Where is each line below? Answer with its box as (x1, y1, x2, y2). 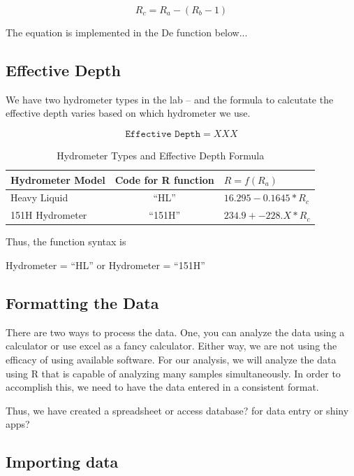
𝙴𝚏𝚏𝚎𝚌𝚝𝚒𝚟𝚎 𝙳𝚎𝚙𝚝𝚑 (125, 129, 201, 139)
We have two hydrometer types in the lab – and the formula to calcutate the (6, 92, 334, 106)
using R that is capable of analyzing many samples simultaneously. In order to (6, 366, 341, 380)
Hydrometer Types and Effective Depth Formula (57, 147, 265, 162)
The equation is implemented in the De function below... (6, 25, 248, 39)
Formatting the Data (6, 291, 159, 313)
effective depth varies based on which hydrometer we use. (6, 106, 251, 120)
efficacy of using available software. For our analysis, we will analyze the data (6, 352, 337, 366)
